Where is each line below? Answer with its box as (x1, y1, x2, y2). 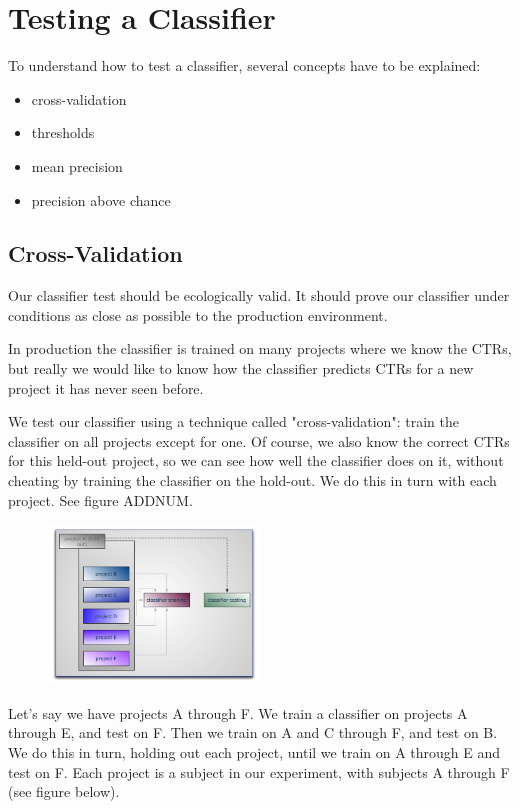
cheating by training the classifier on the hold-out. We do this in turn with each (8, 470, 497, 491)
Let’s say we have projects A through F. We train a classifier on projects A (8, 702, 468, 723)
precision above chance (31, 189, 171, 210)
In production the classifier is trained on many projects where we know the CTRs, (8, 338, 512, 359)
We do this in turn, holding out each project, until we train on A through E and (8, 741, 501, 762)
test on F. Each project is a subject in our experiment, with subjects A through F (8, 761, 510, 782)
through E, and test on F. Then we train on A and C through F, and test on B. (8, 722, 498, 743)
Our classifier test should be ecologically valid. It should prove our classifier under (8, 285, 510, 306)
